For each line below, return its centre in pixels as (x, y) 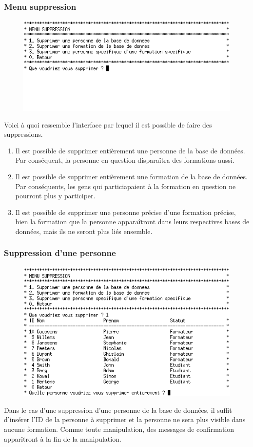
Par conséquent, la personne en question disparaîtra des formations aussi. (125, 160)
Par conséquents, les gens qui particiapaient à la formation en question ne (126, 186)
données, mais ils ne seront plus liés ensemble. (84, 231)
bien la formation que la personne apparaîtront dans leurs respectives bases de (132, 222)
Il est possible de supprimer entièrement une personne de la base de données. (130, 150)
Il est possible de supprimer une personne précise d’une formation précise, (126, 212)
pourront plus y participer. (55, 196)
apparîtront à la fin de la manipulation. (63, 438)
